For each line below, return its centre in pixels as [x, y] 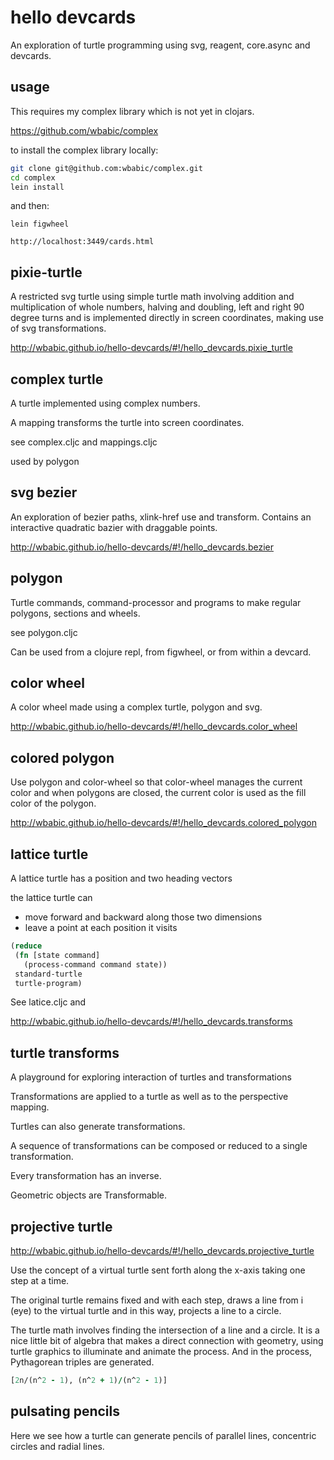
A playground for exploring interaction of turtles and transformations [151, 1077]
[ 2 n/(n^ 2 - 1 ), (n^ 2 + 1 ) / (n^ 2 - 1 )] [89, 1381]
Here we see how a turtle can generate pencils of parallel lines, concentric [163, 1435]
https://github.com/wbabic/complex [84, 130]
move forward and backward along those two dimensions [143, 917]
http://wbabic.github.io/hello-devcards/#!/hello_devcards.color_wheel [154, 727]
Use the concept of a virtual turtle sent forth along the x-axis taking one [158, 1270]
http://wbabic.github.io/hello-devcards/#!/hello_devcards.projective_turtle [162, 1251]
